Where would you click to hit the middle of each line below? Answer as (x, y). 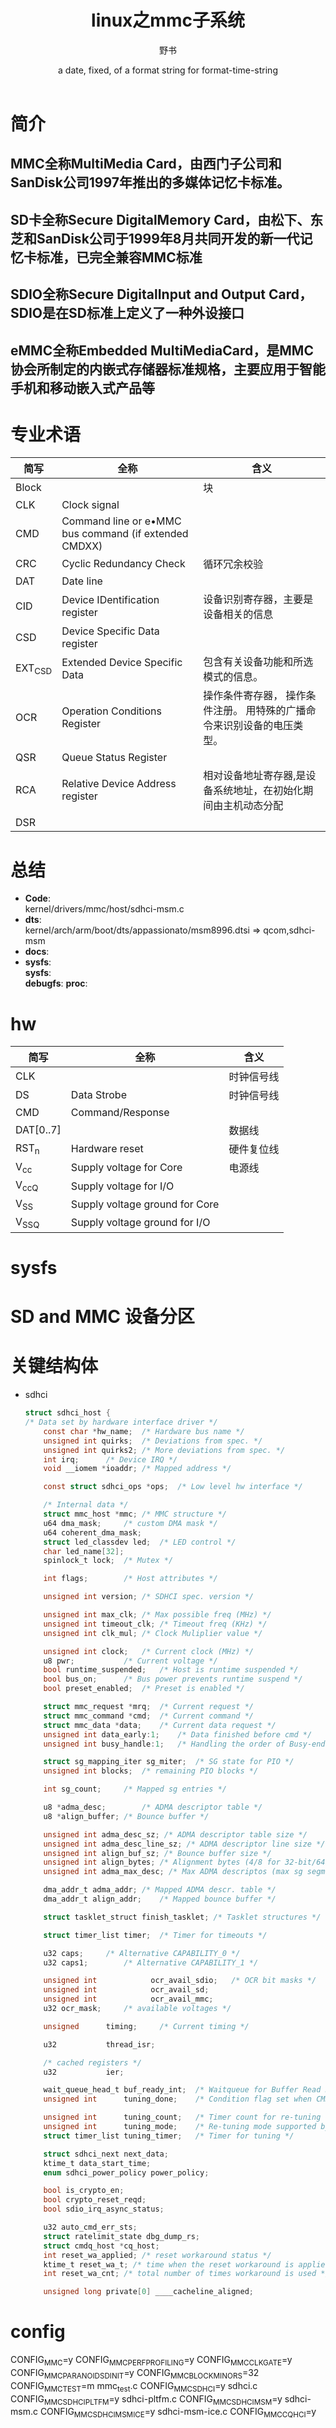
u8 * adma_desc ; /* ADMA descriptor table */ (153, 1807)
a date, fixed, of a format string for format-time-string (168, 70)
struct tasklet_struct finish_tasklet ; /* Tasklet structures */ (182, 1917)
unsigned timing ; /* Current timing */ (146, 2026)
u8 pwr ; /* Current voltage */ (130, 1661)
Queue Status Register (114, 758)
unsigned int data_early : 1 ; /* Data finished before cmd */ (178, 1734)
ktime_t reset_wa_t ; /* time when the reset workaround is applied (186, 2264)
